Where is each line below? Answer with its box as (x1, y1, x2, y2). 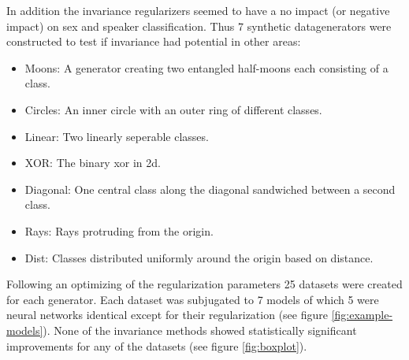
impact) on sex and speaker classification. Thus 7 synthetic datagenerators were (6, 17, 392, 34)
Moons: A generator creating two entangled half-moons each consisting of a (24, 59, 389, 76)
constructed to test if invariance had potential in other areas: (6, 33, 301, 50)
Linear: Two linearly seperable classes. (24, 128, 209, 144)
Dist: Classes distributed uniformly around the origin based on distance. (24, 249, 374, 265)
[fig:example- (331, 306, 393, 323)
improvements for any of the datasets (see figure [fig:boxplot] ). (6, 337, 307, 354)
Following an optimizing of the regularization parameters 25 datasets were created (6, 276, 403, 292)
